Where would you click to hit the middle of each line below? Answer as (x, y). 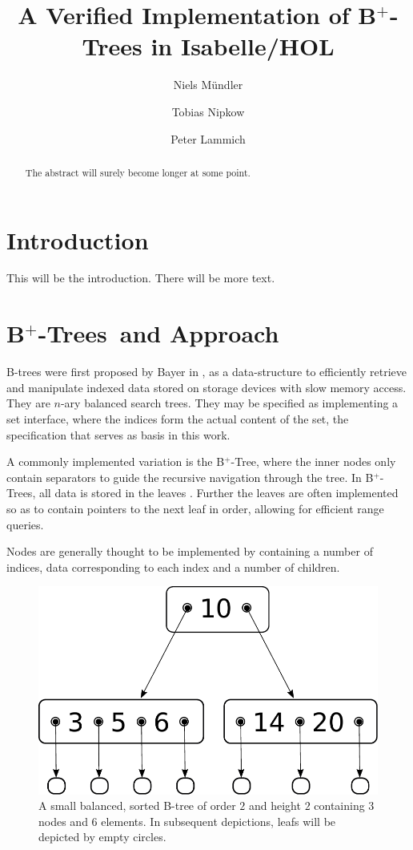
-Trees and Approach (158, 333)
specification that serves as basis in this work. (118, 434)
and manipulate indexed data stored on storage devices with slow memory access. (206, 387)
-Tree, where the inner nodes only (313, 461)
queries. (25, 524)
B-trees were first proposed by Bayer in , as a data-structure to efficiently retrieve (206, 372)
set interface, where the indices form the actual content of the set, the (178, 418)
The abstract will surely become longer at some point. (138, 172)
